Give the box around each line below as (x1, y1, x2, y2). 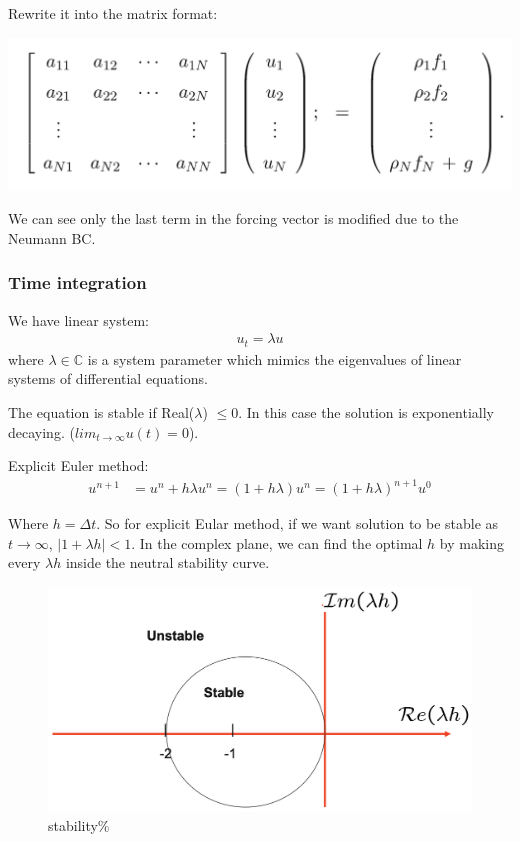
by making (439, 532, 505, 553)
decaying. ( (8, 421, 75, 442)
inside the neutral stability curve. (65, 552, 270, 573)
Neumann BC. (8, 227, 96, 248)
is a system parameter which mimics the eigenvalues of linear (87, 348, 462, 369)
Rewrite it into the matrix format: (8, 3, 218, 23)
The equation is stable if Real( (8, 401, 195, 422)
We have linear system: (8, 309, 149, 330)
